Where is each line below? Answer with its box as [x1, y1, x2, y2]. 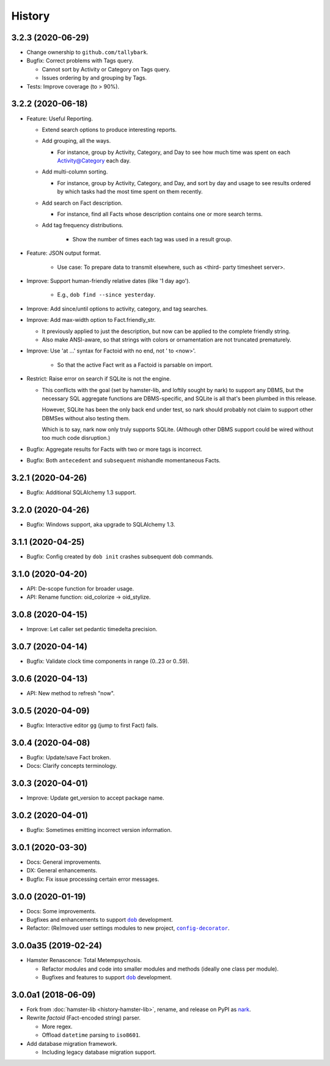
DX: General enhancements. [26, 867, 98, 874]
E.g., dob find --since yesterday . [57, 291, 156, 299]
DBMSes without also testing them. [42, 414, 131, 422]
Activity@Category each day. [57, 157, 131, 164]
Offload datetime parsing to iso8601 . [42, 1031, 141, 1039]
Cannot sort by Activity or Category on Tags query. [42, 65, 170, 73]
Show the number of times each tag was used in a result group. [72, 235, 232, 243]
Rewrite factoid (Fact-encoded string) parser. [26, 1014, 141, 1021]
